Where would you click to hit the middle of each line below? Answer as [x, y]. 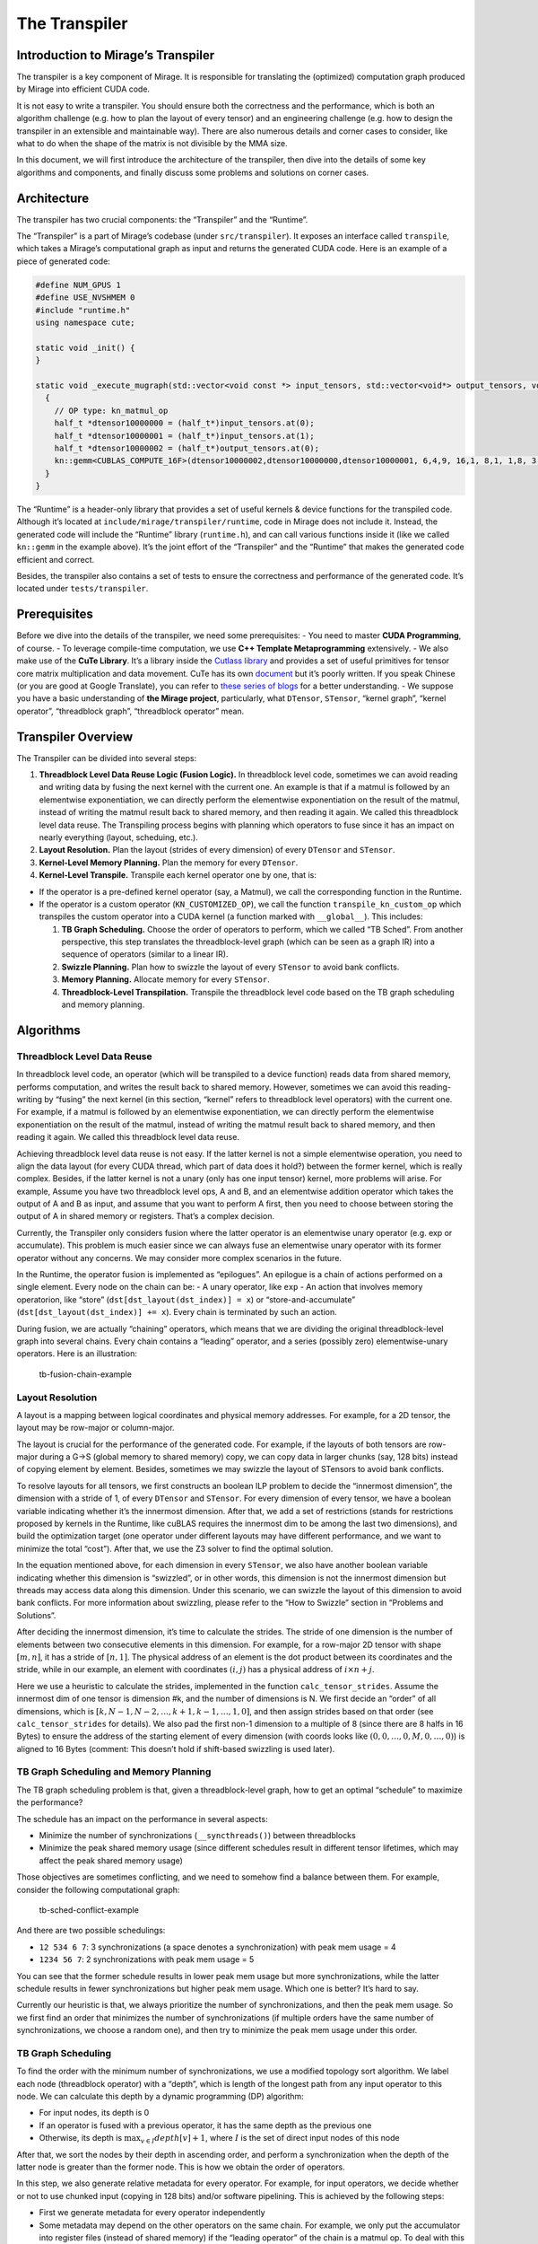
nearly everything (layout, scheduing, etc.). [119, 837]
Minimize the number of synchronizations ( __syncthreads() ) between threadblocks [197, 1835]
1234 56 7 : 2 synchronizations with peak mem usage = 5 [147, 1959]
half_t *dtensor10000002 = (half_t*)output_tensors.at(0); [187, 448]
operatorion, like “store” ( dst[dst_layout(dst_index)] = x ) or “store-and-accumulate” [186, 1299]
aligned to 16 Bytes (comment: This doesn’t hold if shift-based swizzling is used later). [176, 1749]
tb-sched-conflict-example [89, 1910]
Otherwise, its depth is [81, 2138]
